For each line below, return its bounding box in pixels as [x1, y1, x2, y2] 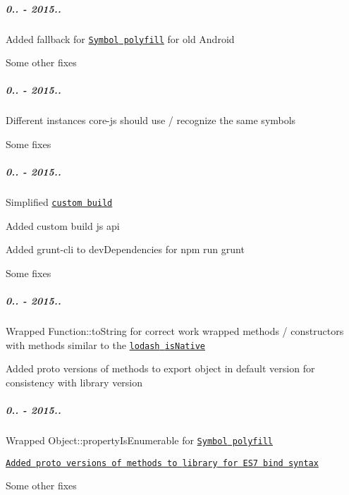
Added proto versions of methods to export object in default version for [6, 361, 315, 376]
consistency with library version [6, 374, 143, 389]
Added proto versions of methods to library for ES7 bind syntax [6, 458, 319, 468]
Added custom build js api [6, 218, 120, 233]
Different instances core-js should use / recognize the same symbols [6, 113, 296, 128]
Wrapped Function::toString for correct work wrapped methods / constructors [6, 324, 344, 338]
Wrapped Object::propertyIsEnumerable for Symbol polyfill [6, 433, 273, 448]
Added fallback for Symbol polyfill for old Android [6, 31, 235, 46]
